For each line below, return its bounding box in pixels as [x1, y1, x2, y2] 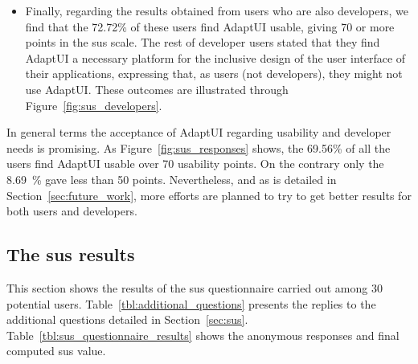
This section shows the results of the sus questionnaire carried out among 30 [6, 279, 383, 296]
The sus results [6, 242, 135, 267]
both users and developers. [6, 202, 137, 219]
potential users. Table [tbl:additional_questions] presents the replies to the [6, 295, 376, 312]
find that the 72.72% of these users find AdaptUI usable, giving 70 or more [25, 18, 395, 35]
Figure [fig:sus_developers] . [25, 96, 162, 113]
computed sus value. [6, 342, 106, 359]
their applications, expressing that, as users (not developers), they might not [25, 65, 403, 82]
